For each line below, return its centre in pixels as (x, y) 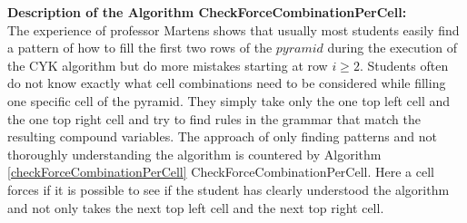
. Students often (404, 65)
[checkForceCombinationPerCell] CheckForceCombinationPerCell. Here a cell (221, 172)
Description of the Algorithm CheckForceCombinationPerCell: (207, 12)
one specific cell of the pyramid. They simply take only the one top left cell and (229, 100)
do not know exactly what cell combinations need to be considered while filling (227, 83)
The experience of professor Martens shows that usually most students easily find (233, 29)
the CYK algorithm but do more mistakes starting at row (168, 65)
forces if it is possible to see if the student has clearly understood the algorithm (229, 189)
